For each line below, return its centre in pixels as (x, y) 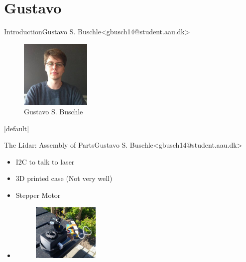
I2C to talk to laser (45, 161)
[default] (17, 128)
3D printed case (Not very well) (64, 178)
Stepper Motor (38, 195)
